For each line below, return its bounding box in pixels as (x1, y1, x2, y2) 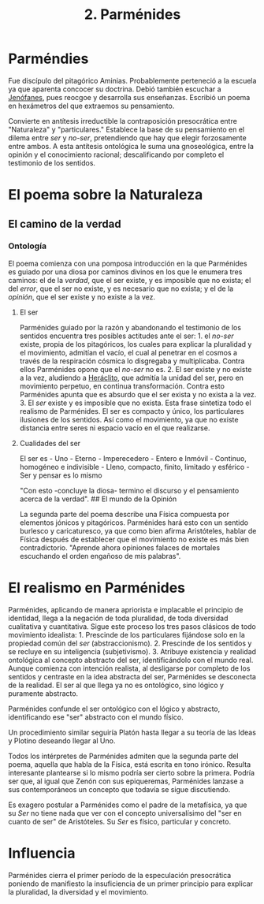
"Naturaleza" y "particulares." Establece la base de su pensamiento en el (8, 125, 245, 134)
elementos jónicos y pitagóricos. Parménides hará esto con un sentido (19, 518, 249, 527)
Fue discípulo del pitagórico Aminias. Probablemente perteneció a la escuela (8, 76, 257, 85)
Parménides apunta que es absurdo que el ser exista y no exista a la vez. (19, 389, 257, 399)
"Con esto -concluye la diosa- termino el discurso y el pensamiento (19, 485, 240, 495)
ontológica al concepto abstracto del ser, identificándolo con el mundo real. (8, 655, 254, 664)
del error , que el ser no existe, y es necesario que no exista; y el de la (8, 284, 234, 293)
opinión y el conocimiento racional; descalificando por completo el (8, 150, 225, 159)
